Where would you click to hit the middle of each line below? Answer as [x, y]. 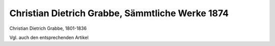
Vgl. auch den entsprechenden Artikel [49, 37]
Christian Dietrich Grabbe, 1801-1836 [48, 28]
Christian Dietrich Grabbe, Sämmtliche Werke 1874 [119, 13]
